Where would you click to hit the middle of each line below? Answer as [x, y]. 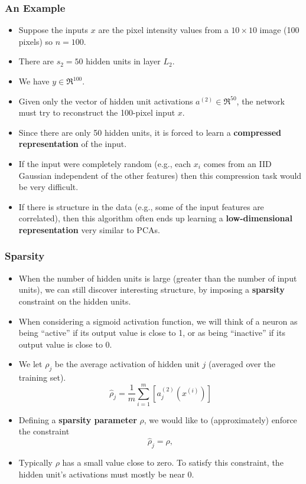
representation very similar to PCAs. [89, 229]
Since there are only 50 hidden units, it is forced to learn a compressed [150, 132]
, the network [261, 101]
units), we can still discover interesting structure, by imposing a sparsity [152, 290]
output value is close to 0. [65, 344]
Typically [35, 462]
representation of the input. [73, 144]
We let [30, 364]
